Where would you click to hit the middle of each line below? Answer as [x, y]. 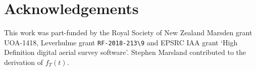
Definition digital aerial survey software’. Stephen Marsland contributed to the [125, 52]
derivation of [24, 62]
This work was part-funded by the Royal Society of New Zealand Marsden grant [128, 32]
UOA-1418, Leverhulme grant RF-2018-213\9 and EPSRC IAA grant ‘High [121, 42]
